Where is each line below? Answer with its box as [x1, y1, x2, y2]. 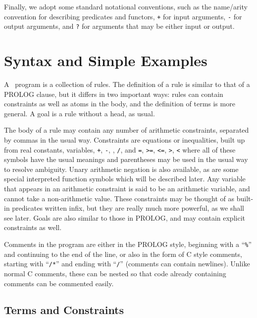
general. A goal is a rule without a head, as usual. [4, 108, 155, 118]
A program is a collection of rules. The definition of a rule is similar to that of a [4, 79, 250, 89]
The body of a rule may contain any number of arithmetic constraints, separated [4, 125, 249, 135]
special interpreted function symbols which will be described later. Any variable [4, 173, 246, 184]
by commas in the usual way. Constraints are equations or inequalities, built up [4, 135, 245, 145]
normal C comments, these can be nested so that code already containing [4, 268, 226, 278]
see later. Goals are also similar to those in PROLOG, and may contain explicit [4, 212, 245, 223]
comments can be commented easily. [4, 278, 114, 288]
